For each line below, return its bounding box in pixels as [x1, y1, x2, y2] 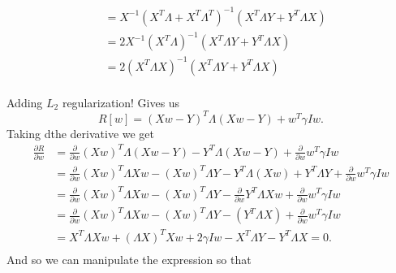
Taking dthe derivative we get [6, 124, 155, 141]
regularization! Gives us [62, 93, 180, 110]
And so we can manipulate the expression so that [6, 250, 252, 267]
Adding [6, 93, 43, 110]
